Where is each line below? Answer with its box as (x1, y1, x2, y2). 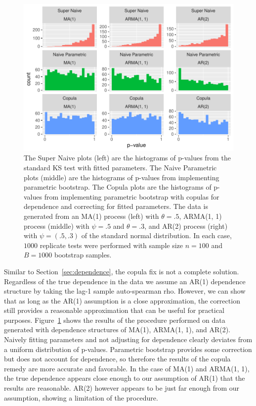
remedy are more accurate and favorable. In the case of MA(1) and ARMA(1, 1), (4, 363, 250, 373)
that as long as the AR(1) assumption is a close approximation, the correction (4, 295, 240, 305)
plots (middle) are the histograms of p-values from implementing (24, 172, 219, 182)
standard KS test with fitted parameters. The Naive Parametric (24, 162, 217, 172)
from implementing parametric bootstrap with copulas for (44, 191, 219, 202)
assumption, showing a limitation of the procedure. (4, 392, 158, 403)
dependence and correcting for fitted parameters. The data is (24, 201, 208, 211)
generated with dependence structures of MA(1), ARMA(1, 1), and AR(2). (4, 324, 231, 335)
